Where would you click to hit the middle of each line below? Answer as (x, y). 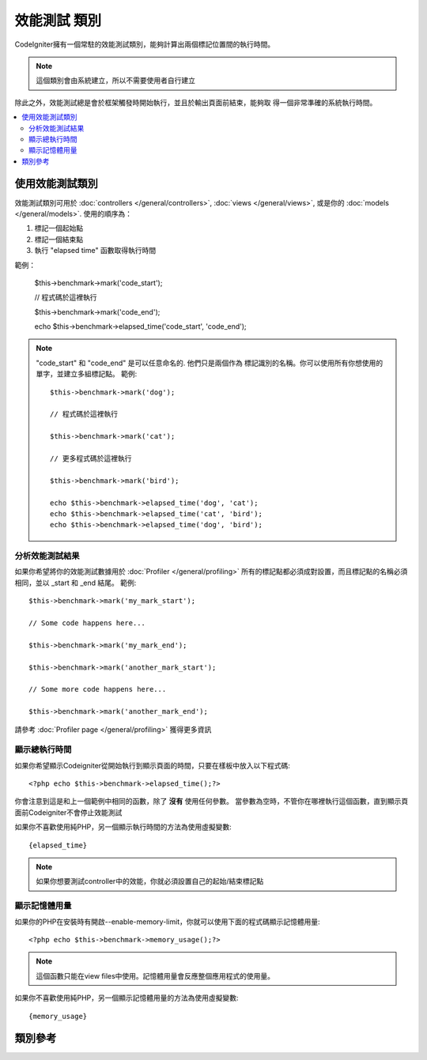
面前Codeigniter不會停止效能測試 (68, 812)
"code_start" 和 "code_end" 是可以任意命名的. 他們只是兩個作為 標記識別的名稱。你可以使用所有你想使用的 (210, 363)
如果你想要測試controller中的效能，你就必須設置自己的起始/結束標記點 (150, 881)
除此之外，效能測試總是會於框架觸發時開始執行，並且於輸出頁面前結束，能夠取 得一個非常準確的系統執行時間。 (196, 102)
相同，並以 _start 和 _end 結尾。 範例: (76, 583)
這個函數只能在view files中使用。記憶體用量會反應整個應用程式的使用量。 (155, 975)
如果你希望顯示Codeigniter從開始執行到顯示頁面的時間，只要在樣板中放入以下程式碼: (152, 765)
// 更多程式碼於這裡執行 (91, 458)
